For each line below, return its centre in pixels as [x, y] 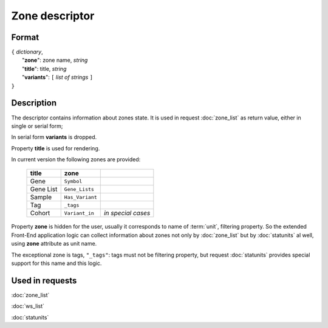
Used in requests [44, 280]
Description [34, 103]
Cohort [40, 213]
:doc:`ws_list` [28, 306]
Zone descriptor [53, 16]
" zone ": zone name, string [55, 60]
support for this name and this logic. [56, 263]
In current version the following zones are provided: [76, 159]
